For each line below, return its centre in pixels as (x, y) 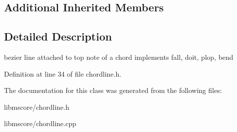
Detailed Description (58, 36)
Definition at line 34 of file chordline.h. (63, 73)
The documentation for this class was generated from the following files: (113, 90)
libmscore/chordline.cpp (40, 123)
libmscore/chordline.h (37, 107)
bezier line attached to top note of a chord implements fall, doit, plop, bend (119, 57)
